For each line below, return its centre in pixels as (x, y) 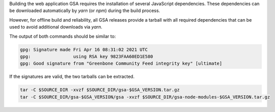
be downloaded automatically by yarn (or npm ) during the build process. (85, 11)
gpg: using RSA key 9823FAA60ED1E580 (87, 56)
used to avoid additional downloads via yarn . (56, 27)
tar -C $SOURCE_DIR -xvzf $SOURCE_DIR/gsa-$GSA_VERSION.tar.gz (100, 90)
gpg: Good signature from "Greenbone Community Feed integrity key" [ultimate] (121, 64)
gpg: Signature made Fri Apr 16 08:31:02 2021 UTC (84, 49)
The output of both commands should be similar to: (63, 36)
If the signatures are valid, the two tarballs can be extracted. (72, 77)
